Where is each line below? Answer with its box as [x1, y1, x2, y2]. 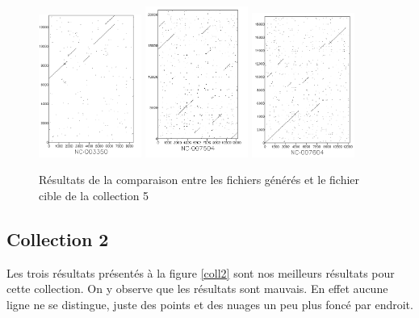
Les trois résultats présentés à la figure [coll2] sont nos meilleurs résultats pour [6, 264, 395, 281]
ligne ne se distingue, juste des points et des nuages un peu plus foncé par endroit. [6, 295, 413, 312]
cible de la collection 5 [39, 186, 149, 203]
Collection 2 [6, 226, 109, 251]
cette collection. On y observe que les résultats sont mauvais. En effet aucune [6, 280, 388, 297]
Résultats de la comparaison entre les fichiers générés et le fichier [39, 171, 360, 188]
